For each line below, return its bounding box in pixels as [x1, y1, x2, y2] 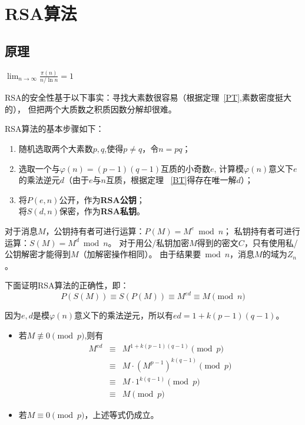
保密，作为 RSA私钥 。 [59, 205, 145, 217]
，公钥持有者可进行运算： [45, 224, 145, 237]
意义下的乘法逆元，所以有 [74, 309, 174, 321]
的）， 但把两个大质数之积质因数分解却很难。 [5, 102, 177, 115]
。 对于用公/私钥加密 [108, 236, 190, 248]
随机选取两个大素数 [18, 142, 93, 154]
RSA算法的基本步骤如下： [5, 122, 104, 135]
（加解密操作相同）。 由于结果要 [78, 248, 201, 260]
